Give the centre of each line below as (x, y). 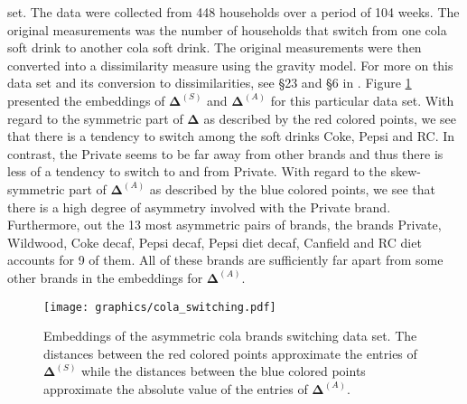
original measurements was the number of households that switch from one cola (227, 29)
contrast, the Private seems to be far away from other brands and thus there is (225, 153)
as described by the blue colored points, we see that (292, 188)
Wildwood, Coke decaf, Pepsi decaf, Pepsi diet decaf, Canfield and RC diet (215, 242)
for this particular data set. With (362, 100)
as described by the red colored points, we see (330, 118)
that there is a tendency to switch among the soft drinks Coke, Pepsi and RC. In (231, 136)
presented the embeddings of (86, 100)
